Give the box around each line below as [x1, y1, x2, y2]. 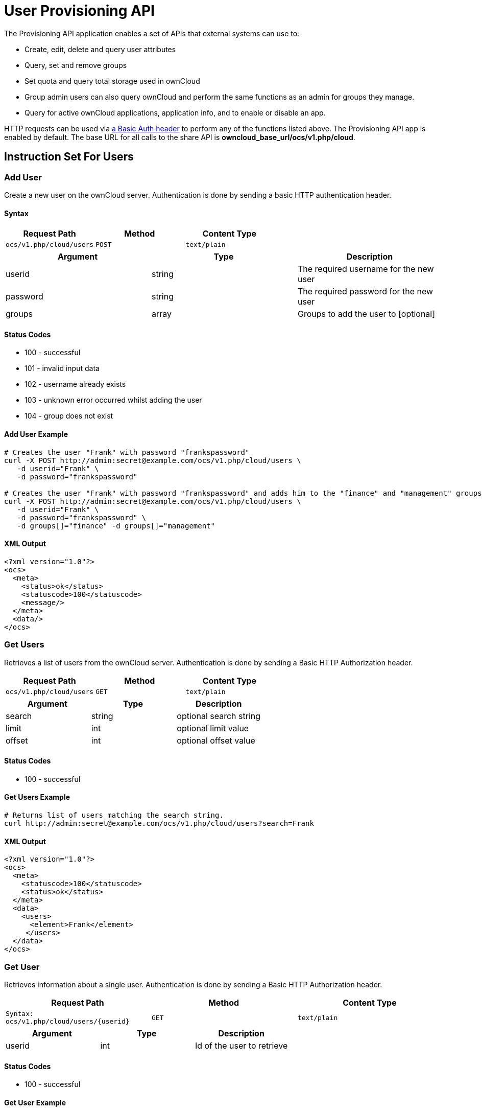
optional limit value [177, 723, 249, 733]
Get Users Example [4, 793, 70, 802]
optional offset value [177, 735, 255, 746]
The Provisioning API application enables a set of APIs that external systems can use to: [4, 29, 300, 38]
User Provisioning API [4, 2, 155, 19]
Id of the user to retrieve [195, 1040, 288, 1051]
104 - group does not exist [25, 411, 113, 421]
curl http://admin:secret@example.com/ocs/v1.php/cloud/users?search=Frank [4, 819, 314, 828]
